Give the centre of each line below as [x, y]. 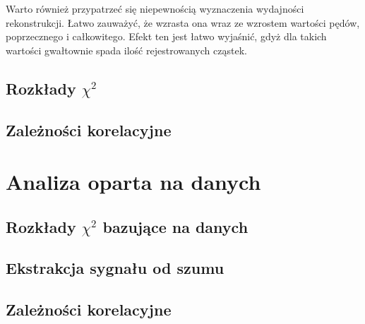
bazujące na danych [175, 226]
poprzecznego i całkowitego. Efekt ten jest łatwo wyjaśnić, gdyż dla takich [166, 36]
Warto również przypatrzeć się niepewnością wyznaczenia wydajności [155, 8]
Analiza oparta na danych [133, 182]
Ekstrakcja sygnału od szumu [115, 268]
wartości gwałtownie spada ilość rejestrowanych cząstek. [126, 50]
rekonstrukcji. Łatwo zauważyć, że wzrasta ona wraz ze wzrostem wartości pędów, [183, 22]
